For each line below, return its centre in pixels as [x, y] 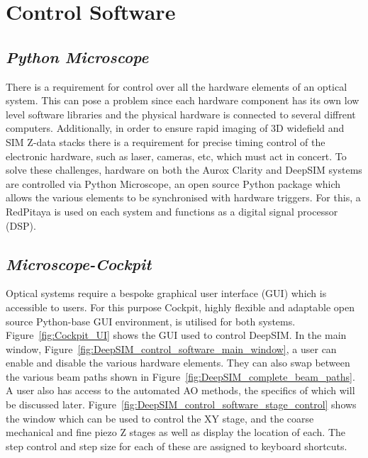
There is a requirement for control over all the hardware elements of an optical [177, 86]
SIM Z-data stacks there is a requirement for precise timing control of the [166, 141]
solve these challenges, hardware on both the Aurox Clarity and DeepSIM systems [184, 170]
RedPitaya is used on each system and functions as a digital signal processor [172, 211]
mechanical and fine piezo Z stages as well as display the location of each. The [176, 432]
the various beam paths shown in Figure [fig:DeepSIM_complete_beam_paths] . [180, 376]
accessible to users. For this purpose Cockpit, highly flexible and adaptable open [180, 307]
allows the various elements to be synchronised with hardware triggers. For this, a [183, 197]
